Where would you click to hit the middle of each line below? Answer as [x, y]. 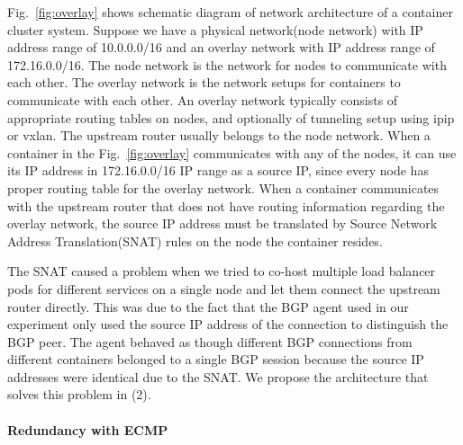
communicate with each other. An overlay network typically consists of [203, 99]
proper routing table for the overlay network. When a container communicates [223, 187]
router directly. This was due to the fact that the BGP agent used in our [208, 306]
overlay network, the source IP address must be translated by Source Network [222, 223]
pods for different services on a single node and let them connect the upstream [224, 288]
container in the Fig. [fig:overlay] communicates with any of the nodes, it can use [232, 152]
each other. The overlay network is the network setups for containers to [204, 82]
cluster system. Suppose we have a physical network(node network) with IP [215, 29]
